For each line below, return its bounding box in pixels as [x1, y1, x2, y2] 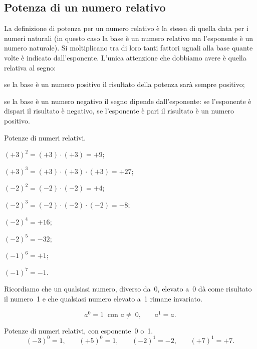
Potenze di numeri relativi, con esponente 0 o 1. [4, 325, 153, 335]
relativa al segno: [4, 62, 56, 72]
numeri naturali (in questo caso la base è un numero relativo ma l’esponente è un [4, 32, 253, 43]
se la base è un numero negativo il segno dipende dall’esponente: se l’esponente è [4, 95, 251, 106]
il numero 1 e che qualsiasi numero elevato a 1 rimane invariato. [4, 293, 202, 303]
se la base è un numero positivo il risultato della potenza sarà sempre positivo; [4, 79, 245, 89]
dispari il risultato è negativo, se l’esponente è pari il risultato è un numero [4, 105, 234, 116]
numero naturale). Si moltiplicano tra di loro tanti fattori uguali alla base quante [4, 42, 253, 53]
